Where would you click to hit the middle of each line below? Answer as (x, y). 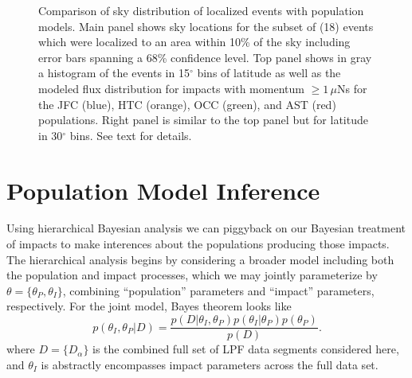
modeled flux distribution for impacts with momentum (171, 88)
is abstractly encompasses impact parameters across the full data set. (210, 364)
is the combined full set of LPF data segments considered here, (246, 349)
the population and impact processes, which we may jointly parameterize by (192, 275)
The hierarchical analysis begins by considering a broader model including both (200, 259)
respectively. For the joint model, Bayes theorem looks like (149, 306)
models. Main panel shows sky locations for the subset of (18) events (206, 26)
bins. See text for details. (131, 135)
